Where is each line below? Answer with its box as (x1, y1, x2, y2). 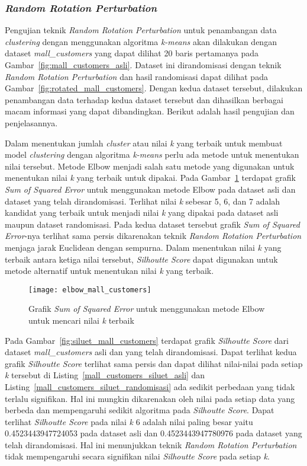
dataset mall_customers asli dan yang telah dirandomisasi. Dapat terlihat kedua (5, 346, 297, 358)
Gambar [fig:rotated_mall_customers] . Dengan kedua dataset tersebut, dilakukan (5, 82, 303, 94)
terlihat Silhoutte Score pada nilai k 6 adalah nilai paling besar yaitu (5, 415, 253, 427)
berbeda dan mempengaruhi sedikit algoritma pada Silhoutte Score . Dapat (5, 404, 274, 416)
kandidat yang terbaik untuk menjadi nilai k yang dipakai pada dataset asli (5, 206, 279, 219)
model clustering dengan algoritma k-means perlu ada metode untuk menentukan (5, 148, 299, 161)
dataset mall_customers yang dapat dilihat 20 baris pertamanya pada (5, 47, 259, 59)
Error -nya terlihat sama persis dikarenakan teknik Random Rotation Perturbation (5, 229, 302, 242)
